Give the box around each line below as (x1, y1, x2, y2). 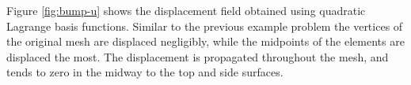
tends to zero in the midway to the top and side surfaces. (6, 64, 284, 80)
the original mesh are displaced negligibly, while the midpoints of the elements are (6, 33, 405, 50)
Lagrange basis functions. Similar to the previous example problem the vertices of (6, 17, 403, 34)
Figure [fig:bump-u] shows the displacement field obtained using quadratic (6, 2, 366, 18)
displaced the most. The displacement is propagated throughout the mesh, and (6, 48, 389, 65)
